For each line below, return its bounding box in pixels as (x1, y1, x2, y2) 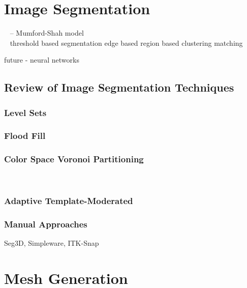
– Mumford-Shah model (10, 27, 84, 38)
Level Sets (4, 106, 47, 119)
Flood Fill (4, 129, 46, 142)
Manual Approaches (4, 217, 87, 230)
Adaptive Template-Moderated (4, 194, 133, 207)
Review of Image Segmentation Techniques (4, 79, 234, 95)
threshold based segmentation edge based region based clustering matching (10, 37, 243, 48)
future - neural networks (4, 54, 79, 65)
